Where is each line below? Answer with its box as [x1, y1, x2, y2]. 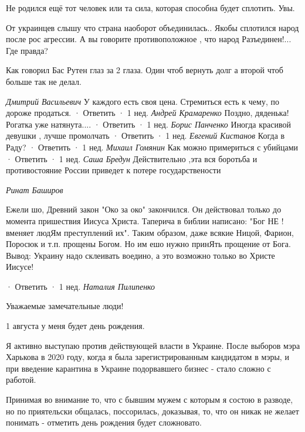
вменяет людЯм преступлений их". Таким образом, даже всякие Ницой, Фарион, [6, 226, 294, 238]
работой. [6, 373, 36, 386]
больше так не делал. [6, 75, 82, 87]
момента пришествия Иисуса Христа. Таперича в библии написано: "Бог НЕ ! [6, 214, 284, 227]
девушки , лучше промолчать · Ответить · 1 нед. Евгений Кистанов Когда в [6, 129, 285, 142]
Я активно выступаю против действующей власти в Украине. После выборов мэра [6, 339, 300, 351]
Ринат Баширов [6, 183, 63, 196]
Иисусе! [6, 260, 34, 273]
